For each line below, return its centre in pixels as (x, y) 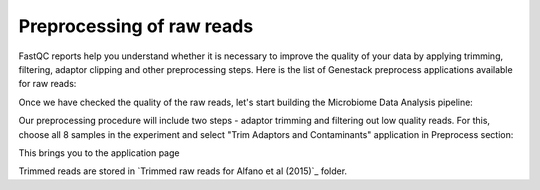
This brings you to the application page (99, 152)
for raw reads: (47, 84)
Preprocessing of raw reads (136, 26)
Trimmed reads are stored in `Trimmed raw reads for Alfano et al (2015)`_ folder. (183, 171)
